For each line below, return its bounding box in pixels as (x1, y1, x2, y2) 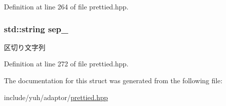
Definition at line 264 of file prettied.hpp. (4, 1, 129, 11)
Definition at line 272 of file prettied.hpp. (4, 58, 129, 69)
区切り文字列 (4, 42, 45, 52)
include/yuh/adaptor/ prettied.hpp (4, 92, 108, 102)
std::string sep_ (4, 22, 69, 35)
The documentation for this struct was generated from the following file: (4, 75, 223, 85)
